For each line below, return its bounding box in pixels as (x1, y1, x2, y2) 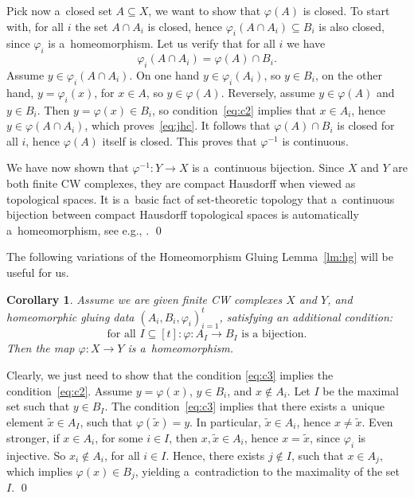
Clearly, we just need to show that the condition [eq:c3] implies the (6, 367, 334, 383)
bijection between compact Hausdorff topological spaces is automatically (6, 206, 359, 223)
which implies (6, 463, 72, 480)
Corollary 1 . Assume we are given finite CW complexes (6, 290, 283, 307)
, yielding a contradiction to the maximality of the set (135, 463, 400, 480)
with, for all (6, 18, 64, 34)
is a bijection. (241, 329, 307, 340)
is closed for (337, 117, 395, 134)
